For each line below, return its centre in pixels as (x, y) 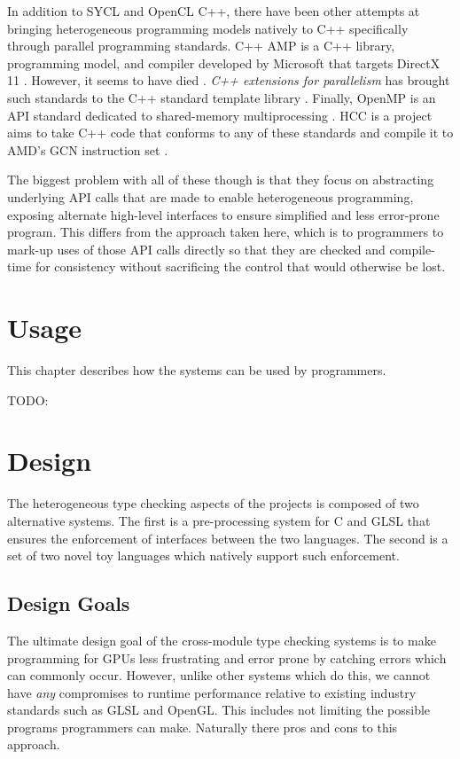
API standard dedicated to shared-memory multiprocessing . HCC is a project (220, 115)
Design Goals (69, 603)
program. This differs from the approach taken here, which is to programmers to (226, 232)
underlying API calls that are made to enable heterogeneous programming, (211, 196)
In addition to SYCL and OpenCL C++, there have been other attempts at (214, 11)
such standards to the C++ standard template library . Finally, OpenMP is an (222, 97)
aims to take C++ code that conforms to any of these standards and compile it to (230, 133)
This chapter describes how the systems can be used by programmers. (197, 370)
